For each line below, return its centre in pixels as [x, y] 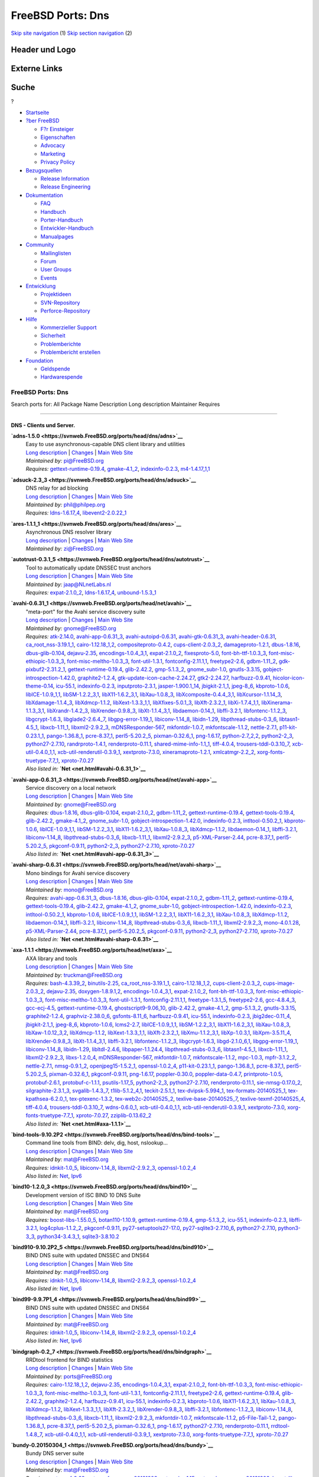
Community [40, 245]
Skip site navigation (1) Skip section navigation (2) [71, 33]
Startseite [38, 112]
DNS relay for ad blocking [57, 488]
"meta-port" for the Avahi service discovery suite [86, 611]
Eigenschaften [58, 137]
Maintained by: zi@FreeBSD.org [64, 548]
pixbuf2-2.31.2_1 [45, 669]
